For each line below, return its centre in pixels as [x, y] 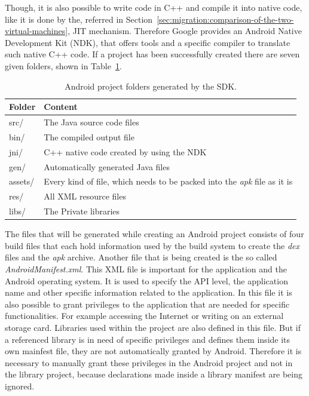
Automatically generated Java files [107, 166]
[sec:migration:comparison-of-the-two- [225, 19]
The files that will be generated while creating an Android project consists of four [154, 234]
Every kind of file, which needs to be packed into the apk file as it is [168, 181]
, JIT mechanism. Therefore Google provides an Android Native [185, 31]
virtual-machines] [36, 31]
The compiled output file [89, 136]
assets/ [22, 181]
